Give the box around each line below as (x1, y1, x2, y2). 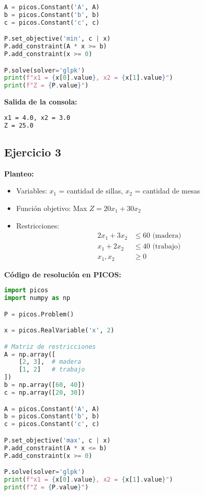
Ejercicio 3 (4, 144, 62, 160)
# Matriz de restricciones (4, 343, 96, 350)
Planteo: (4, 168, 34, 179)
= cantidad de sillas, (58, 185, 123, 196)
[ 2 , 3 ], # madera (18, 358, 81, 366)
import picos (4, 287, 48, 294)
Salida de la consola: (4, 96, 77, 107)
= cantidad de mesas (134, 185, 200, 196)
